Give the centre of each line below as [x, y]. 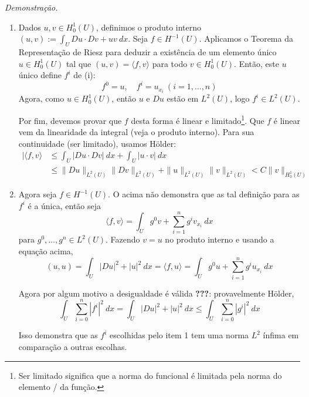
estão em [183, 98]
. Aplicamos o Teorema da [246, 38]
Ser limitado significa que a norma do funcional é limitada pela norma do [150, 375]
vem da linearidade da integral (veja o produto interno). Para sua [136, 132]
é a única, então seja [64, 205]
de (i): [84, 75]
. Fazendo [123, 239]
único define [40, 75]
